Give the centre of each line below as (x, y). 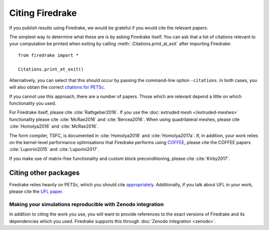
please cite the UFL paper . (36, 192)
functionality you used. (33, 103)
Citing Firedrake (43, 13)
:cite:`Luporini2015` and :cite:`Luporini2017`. (54, 150)
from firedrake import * (48, 55)
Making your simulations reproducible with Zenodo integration (86, 204)
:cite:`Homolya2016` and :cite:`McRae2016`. (54, 126)
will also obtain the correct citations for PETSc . (57, 87)
